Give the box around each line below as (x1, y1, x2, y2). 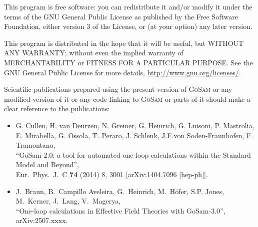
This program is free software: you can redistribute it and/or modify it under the (4, 1, 252, 11)
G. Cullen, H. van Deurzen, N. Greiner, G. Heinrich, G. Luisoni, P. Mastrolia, (15, 120, 254, 130)
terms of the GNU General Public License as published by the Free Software (4, 11, 238, 21)
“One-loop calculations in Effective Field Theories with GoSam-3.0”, (15, 205, 225, 216)
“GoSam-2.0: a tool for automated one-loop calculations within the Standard (15, 149, 251, 160)
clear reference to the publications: (4, 103, 110, 114)
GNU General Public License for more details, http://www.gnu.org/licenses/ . (4, 67, 241, 77)
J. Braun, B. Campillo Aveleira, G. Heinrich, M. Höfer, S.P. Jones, (15, 186, 224, 196)
